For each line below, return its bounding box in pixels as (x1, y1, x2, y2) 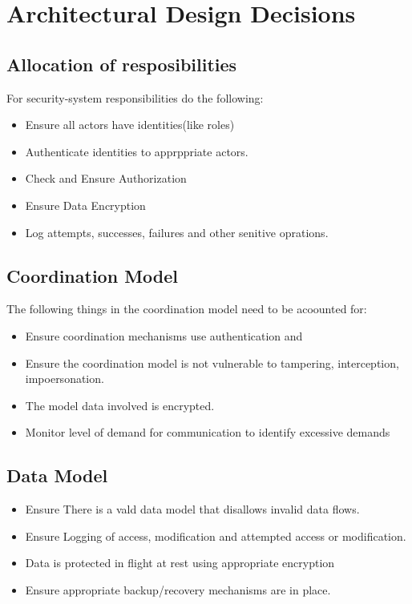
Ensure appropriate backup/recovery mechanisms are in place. (25, 581, 331, 598)
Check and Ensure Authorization (25, 170, 187, 187)
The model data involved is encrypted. (25, 397, 215, 413)
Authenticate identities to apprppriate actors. (25, 143, 248, 159)
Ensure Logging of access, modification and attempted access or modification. (25, 527, 406, 544)
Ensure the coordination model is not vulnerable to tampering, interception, (25, 354, 399, 371)
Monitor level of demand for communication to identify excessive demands (25, 424, 390, 441)
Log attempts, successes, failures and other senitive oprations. (25, 223, 329, 240)
